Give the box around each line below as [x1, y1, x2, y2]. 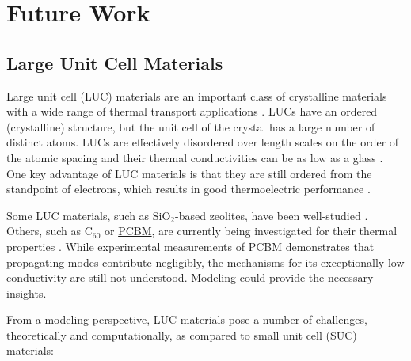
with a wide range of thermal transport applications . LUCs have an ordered [6, 103, 378, 120]
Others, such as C [6, 222, 93, 239]
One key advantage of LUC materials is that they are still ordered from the [6, 165, 372, 181]
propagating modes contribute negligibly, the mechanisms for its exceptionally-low [6, 253, 405, 270]
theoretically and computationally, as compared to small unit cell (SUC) [6, 326, 357, 343]
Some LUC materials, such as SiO [6, 207, 171, 223]
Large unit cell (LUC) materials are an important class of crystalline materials [6, 87, 387, 104]
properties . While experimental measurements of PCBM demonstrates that [6, 237, 375, 254]
